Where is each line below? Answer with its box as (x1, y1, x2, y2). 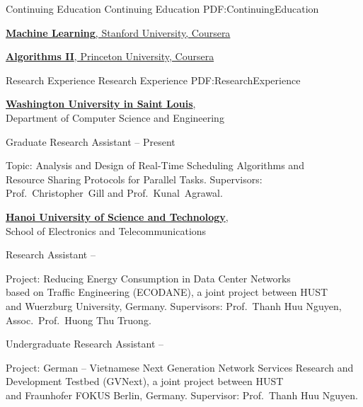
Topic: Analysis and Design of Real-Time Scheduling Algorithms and (6, 158, 304, 173)
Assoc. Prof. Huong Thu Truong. (6, 312, 151, 327)
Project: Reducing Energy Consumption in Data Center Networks (6, 270, 291, 285)
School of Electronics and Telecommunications (6, 223, 207, 238)
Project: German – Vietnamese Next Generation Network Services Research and (6, 360, 354, 374)
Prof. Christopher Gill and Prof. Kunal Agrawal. (6, 185, 223, 200)
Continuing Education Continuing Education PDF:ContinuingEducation (6, 1, 319, 16)
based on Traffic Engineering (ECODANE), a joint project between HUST (6, 285, 328, 299)
